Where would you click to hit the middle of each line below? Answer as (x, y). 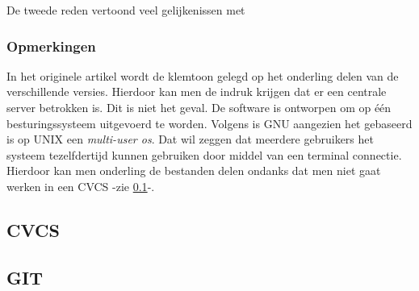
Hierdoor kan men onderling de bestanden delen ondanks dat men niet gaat (194, 170)
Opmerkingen (51, 46)
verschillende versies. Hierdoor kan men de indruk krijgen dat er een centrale (197, 91)
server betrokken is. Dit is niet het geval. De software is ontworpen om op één (199, 107)
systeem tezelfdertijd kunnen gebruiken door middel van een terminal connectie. (204, 154)
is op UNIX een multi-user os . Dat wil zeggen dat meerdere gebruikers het (190, 139)
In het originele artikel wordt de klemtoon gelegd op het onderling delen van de (203, 75)
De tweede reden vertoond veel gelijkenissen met (126, 10)
